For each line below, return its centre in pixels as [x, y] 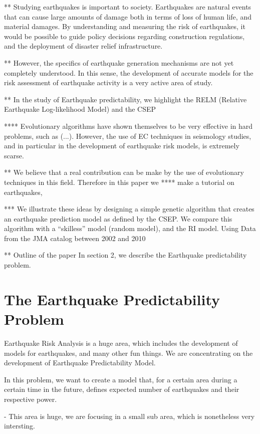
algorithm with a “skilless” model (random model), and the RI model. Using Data [130, 228]
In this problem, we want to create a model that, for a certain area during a [121, 379]
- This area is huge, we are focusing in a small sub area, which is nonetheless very [129, 416]
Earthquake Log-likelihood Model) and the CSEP [80, 109]
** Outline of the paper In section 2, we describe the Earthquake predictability [125, 255]
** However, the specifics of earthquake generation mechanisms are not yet [119, 62]
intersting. [20, 426]
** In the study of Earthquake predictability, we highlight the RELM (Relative [125, 99]
